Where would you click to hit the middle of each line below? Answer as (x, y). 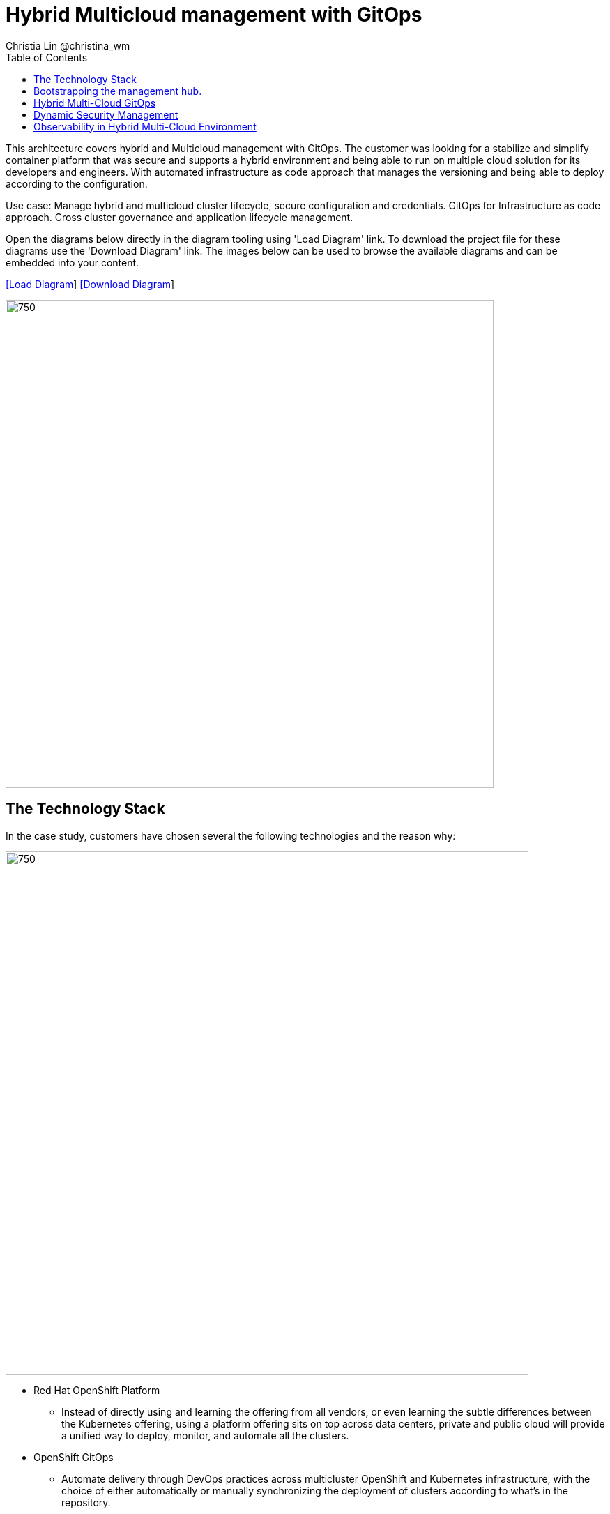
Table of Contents (47, 57)
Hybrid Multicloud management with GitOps (214, 15)
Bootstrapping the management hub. (118, 91)
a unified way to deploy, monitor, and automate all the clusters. (205, 1435)
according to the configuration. (77, 183)
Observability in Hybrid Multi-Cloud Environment (145, 126)
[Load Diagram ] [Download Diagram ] (90, 284)
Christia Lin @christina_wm (68, 45)
